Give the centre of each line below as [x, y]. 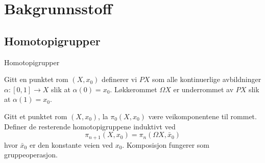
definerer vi [119, 79]
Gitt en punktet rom [36, 79]
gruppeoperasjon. [31, 155]
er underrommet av [203, 89]
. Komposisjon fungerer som [166, 144]
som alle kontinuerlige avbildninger [207, 79]
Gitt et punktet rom [36, 116]
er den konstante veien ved [71, 144]
